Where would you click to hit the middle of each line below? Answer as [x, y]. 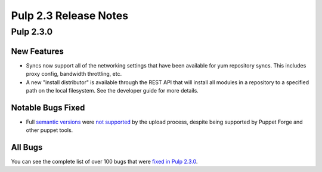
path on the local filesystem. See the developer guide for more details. [112, 90]
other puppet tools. [49, 130]
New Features [37, 51]
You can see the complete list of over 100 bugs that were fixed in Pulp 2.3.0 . [104, 162]
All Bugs [27, 147]
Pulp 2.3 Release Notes [69, 16]
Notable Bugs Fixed [48, 107]
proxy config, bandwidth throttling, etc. [74, 74]
